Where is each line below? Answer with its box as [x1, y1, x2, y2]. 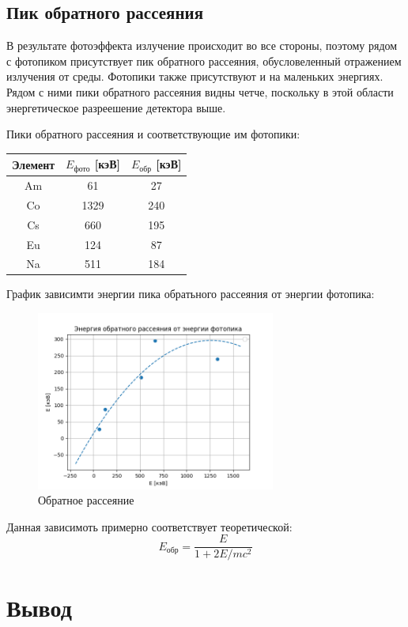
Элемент [12, 156, 55, 172]
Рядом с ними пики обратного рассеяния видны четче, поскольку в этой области [6, 83, 394, 100]
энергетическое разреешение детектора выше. [6, 99, 226, 115]
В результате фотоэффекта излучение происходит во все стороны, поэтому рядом [6, 37, 398, 54]
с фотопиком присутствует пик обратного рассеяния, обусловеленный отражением [6, 52, 402, 69]
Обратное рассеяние [38, 492, 134, 508]
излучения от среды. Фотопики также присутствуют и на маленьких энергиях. [6, 68, 383, 85]
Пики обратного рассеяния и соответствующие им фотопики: [6, 126, 300, 142]
